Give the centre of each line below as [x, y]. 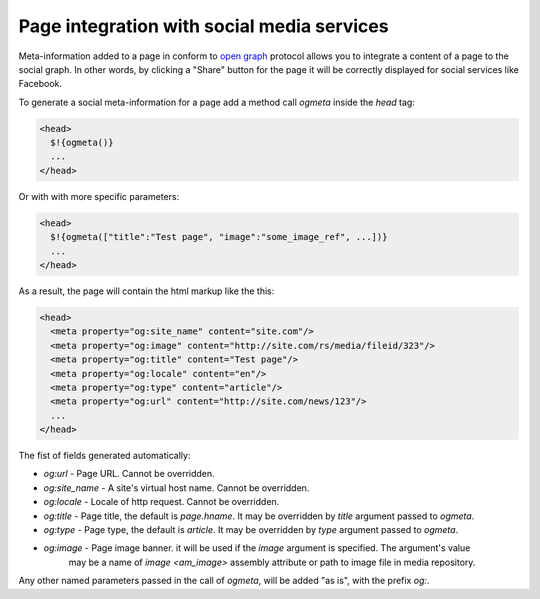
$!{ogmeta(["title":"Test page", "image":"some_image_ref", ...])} [219, 237]
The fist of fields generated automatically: [104, 456]
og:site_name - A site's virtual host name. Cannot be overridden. [176, 487]
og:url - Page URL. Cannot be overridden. [129, 474]
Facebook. [40, 84]
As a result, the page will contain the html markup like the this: [146, 291]
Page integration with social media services [203, 26]
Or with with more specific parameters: [99, 196]
